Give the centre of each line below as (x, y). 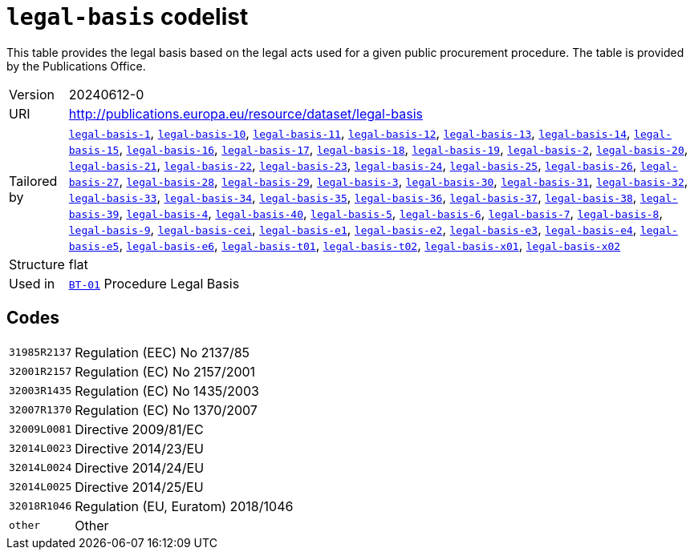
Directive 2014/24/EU (140, 467)
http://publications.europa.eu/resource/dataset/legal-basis (246, 113)
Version (32, 94)
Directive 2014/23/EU (139, 448)
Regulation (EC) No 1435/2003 (167, 391)
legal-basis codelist (128, 17)
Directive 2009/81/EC (139, 429)
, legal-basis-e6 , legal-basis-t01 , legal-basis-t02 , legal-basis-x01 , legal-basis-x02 (370, 245)
